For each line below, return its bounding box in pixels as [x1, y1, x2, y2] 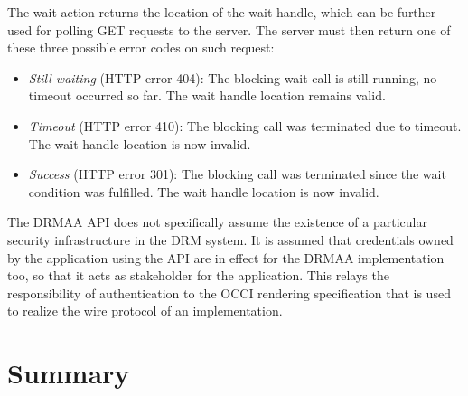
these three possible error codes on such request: [7, 38, 275, 57]
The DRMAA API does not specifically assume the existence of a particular [7, 212, 427, 231]
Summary [7, 354, 130, 391]
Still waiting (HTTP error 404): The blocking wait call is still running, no [28, 68, 437, 87]
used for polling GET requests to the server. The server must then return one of [7, 20, 451, 39]
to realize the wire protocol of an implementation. [7, 301, 283, 320]
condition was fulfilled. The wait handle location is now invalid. [28, 182, 379, 201]
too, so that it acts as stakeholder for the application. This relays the [7, 266, 389, 285]
